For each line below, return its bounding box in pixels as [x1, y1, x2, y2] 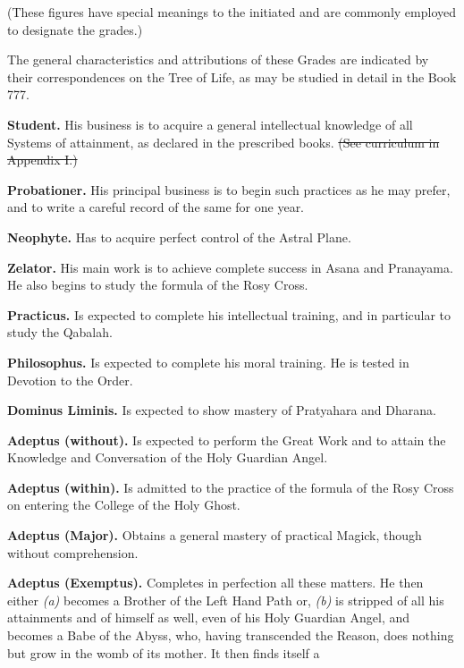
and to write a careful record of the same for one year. [7, 198, 305, 216]
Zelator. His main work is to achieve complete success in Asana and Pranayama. [7, 258, 453, 276]
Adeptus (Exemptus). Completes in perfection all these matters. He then [7, 573, 424, 592]
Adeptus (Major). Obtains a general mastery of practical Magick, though [7, 526, 422, 545]
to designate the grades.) [7, 20, 143, 38]
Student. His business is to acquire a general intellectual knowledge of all [7, 114, 413, 133]
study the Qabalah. [7, 323, 113, 342]
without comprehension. [7, 543, 139, 562]
